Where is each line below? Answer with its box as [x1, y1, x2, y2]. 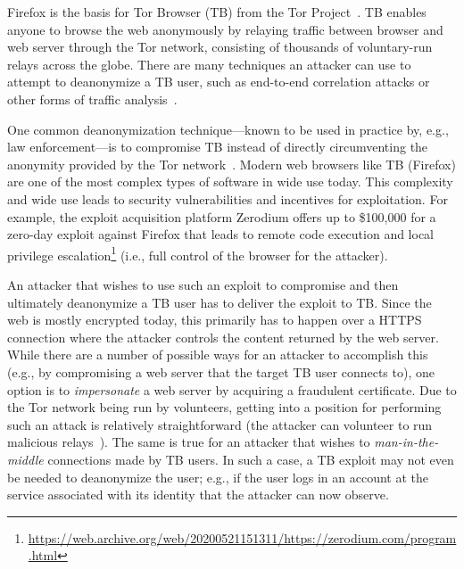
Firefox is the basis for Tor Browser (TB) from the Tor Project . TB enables [7, 3, 427, 21]
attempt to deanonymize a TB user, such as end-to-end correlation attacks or [7, 72, 430, 91]
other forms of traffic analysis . [7, 89, 178, 108]
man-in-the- [374, 433, 439, 451]
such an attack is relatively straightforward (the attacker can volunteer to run [7, 415, 433, 433]
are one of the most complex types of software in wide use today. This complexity [7, 172, 453, 191]
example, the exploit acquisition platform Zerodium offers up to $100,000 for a [7, 207, 436, 226]
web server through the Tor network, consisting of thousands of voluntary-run [7, 37, 433, 56]
